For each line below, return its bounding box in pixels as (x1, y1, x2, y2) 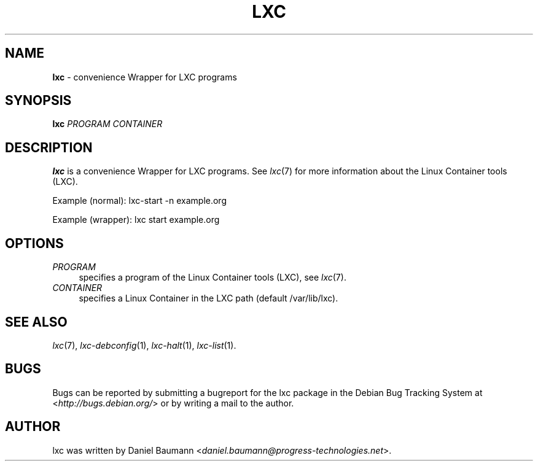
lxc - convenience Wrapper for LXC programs (52, 71, 237, 82)
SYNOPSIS (5, 93, 72, 109)
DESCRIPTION (5, 139, 93, 155)
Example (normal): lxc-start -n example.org (52, 195, 227, 206)
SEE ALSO (5, 314, 68, 330)
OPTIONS (5, 235, 64, 251)
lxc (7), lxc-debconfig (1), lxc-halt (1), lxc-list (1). (52, 340, 236, 351)
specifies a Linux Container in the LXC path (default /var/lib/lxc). (79, 293, 338, 304)
